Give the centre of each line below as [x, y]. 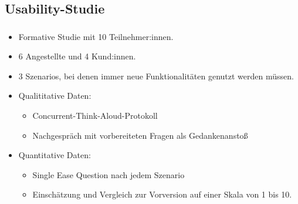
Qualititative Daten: [55, 96]
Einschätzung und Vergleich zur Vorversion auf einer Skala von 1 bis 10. [162, 194]
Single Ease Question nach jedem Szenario [109, 174]
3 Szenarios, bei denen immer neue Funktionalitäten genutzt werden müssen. [156, 76]
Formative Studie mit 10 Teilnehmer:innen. [96, 36]
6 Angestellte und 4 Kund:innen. [77, 56]
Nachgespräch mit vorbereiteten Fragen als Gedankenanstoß [140, 135]
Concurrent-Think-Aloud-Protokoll [95, 116]
